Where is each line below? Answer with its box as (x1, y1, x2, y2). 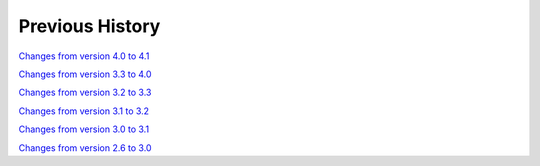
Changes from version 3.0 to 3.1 (18, 123, 150, 135)
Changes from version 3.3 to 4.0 (18, 68, 152, 80)
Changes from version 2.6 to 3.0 (18, 141, 152, 154)
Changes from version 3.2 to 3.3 (18, 86, 152, 99)
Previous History (18, 15, 161, 37)
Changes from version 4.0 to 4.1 (18, 50, 150, 62)
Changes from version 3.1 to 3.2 (18, 105, 150, 117)
